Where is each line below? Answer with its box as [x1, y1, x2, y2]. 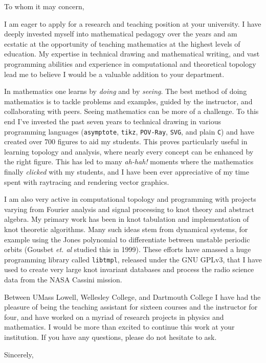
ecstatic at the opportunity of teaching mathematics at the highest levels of [4, 38, 240, 49]
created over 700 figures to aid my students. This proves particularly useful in [4, 136, 248, 147]
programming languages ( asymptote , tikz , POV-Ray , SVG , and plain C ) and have [4, 126, 255, 137]
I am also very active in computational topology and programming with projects [4, 194, 256, 204]
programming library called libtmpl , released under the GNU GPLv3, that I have [4, 254, 262, 264]
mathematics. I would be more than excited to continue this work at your [4, 321, 235, 332]
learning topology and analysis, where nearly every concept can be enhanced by [4, 146, 254, 157]
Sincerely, [4, 349, 34, 359]
